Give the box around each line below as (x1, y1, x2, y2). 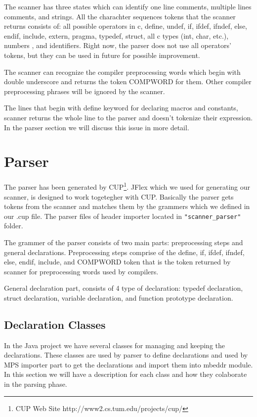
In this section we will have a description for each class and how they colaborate (4, 369, 247, 379)
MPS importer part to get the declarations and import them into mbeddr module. (4, 359, 253, 369)
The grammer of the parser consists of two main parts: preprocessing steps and (4, 237, 243, 247)
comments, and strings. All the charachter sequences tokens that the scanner (4, 11, 236, 21)
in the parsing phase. (4, 379, 67, 389)
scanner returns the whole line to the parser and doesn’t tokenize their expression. (4, 112, 253, 122)
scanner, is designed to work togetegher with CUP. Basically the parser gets (4, 191, 234, 202)
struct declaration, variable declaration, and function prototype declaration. (4, 292, 233, 303)
